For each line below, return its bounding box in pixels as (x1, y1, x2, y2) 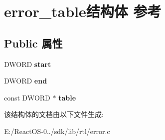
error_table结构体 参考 (4, 1, 162, 21)
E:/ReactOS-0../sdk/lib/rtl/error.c (4, 125, 110, 136)
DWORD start (4, 58, 51, 69)
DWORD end (4, 75, 47, 86)
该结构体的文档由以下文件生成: (4, 109, 104, 119)
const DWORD (4, 92, 50, 102)
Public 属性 (4, 35, 63, 50)
